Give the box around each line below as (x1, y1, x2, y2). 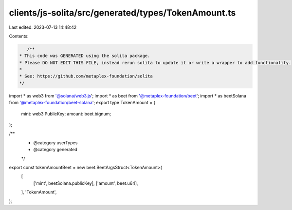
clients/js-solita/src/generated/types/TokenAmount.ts (9, 7, 236, 18)
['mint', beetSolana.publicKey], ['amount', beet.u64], (33, 180, 138, 186)
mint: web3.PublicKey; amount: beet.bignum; (21, 111, 111, 116)
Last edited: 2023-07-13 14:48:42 (9, 24, 77, 30)
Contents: (9, 33, 29, 39)
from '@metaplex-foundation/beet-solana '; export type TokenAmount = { (9, 100, 156, 106)
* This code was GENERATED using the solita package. (19, 53, 150, 58)
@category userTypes (33, 139, 78, 146)
